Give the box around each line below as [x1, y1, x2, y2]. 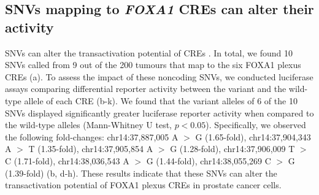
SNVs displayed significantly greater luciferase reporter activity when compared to [5, 106, 314, 119]
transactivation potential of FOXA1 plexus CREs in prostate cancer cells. [5, 178, 282, 191]
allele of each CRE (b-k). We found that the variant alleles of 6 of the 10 [24, 94, 298, 107]
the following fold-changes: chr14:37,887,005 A [5, 130, 179, 143]
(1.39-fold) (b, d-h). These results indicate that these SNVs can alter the [5, 166, 277, 179]
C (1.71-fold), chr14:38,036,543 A [5, 154, 129, 167]
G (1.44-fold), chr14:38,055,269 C [146, 154, 271, 167]
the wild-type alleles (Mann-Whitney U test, [5, 118, 172, 131]
